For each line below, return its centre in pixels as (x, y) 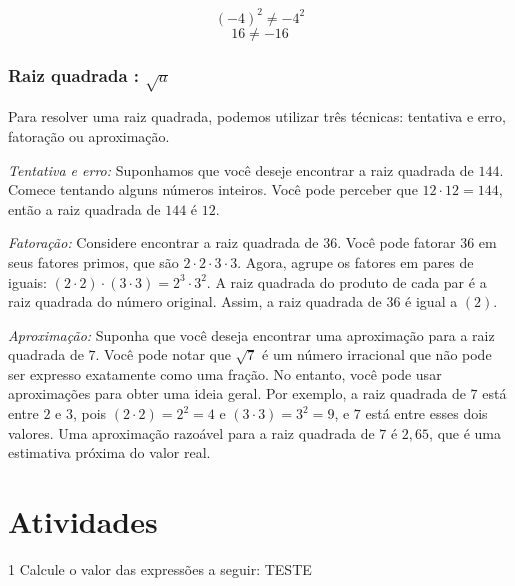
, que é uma (465, 432)
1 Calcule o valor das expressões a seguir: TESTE (160, 568)
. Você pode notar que (163, 354)
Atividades (83, 521)
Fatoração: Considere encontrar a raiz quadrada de (163, 242)
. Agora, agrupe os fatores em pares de (355, 261)
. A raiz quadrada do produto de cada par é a (346, 281)
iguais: (27, 281)
